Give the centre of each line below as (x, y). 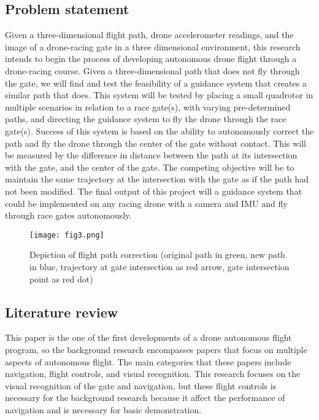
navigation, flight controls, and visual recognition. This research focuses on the (153, 374)
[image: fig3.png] (67, 235)
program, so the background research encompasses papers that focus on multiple (156, 349)
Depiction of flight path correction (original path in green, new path (157, 255)
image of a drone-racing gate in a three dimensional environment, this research (153, 46)
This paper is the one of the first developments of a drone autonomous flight (148, 337)
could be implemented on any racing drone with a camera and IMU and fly (146, 203)
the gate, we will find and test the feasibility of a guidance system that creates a (156, 83)
